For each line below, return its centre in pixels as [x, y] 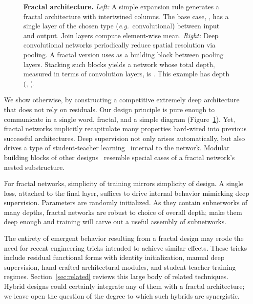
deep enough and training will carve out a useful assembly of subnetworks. [115, 222]
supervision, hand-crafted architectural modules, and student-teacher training [120, 267]
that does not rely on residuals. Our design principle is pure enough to [109, 109]
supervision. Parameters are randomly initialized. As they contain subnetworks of [126, 202]
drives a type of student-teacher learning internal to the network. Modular [117, 148]
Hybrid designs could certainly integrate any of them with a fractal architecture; [124, 286]
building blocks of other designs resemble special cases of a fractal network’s [119, 157]
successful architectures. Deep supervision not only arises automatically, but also [125, 138]
